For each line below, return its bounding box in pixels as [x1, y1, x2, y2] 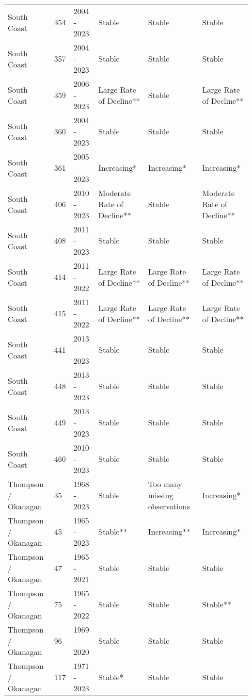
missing [148, 489, 173, 501]
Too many [148, 478, 182, 489]
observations [148, 501, 190, 512]
